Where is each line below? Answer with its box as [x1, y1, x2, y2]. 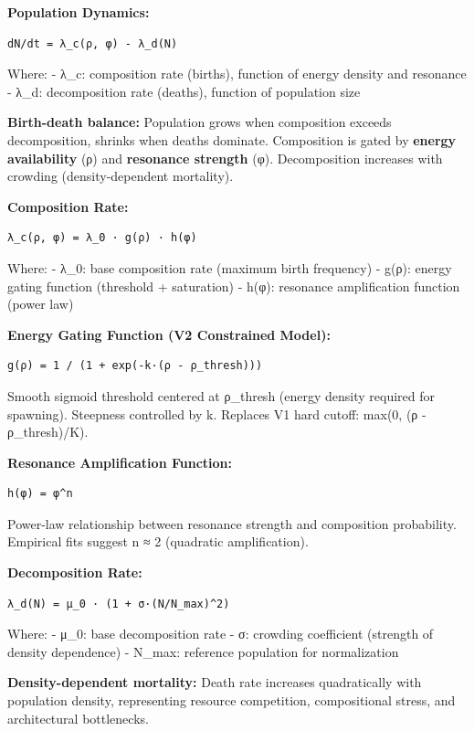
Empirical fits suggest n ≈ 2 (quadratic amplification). [7, 532, 309, 551]
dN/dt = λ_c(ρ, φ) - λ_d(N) [7, 37, 178, 50]
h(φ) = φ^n [7, 487, 73, 501]
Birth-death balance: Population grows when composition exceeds [7, 112, 392, 132]
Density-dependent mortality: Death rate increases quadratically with [7, 673, 422, 692]
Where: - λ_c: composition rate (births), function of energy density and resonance [7, 64, 467, 83]
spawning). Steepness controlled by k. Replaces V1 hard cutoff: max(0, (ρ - [7, 404, 427, 423]
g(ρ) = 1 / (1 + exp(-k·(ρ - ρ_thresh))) [7, 359, 263, 373]
